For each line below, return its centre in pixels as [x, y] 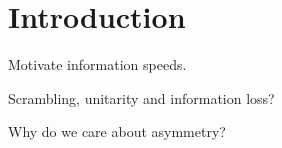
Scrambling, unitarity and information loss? [141, 97]
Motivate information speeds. [97, 64]
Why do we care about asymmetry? [117, 131]
